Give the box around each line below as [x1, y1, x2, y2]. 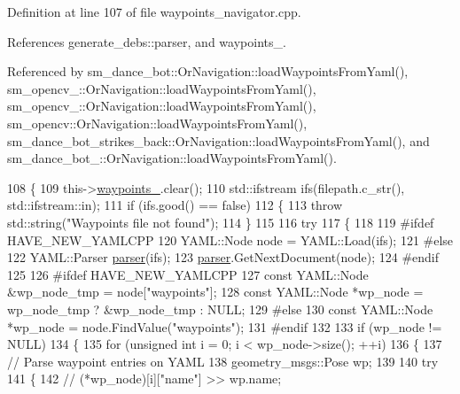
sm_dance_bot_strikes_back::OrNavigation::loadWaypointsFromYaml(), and [7, 131, 430, 150]
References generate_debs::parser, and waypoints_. [7, 32, 286, 50]
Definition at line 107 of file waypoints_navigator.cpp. [7, 3, 301, 20]
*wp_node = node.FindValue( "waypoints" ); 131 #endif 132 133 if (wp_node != [7, 317, 442, 336]
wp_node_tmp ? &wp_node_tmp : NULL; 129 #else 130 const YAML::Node [7, 299, 433, 318]
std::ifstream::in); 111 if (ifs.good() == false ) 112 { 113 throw [7, 196, 343, 214]
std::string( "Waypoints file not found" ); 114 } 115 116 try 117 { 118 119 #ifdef [7, 212, 434, 231]
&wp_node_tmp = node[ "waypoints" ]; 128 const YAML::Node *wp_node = [7, 282, 424, 301]
